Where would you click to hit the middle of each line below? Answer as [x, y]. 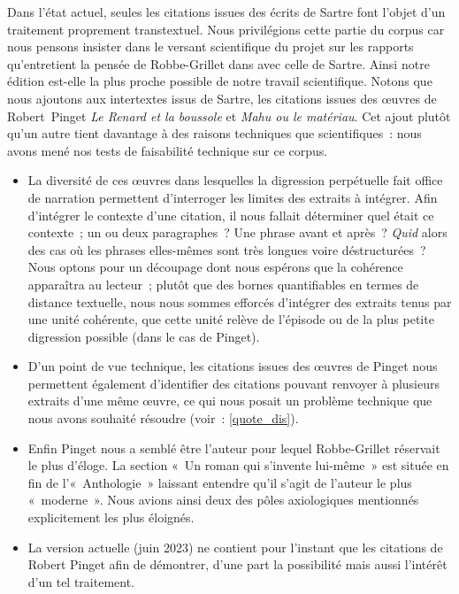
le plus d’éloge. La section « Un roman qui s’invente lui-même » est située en [238, 465]
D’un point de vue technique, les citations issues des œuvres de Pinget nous [233, 366]
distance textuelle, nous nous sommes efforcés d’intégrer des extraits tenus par [240, 301]
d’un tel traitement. [81, 581]
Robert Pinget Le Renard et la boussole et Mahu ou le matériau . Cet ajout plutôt [229, 116]
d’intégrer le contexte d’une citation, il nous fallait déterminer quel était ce [231, 215]
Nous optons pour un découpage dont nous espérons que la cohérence [215, 267]
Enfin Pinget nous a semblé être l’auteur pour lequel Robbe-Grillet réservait [234, 447]
